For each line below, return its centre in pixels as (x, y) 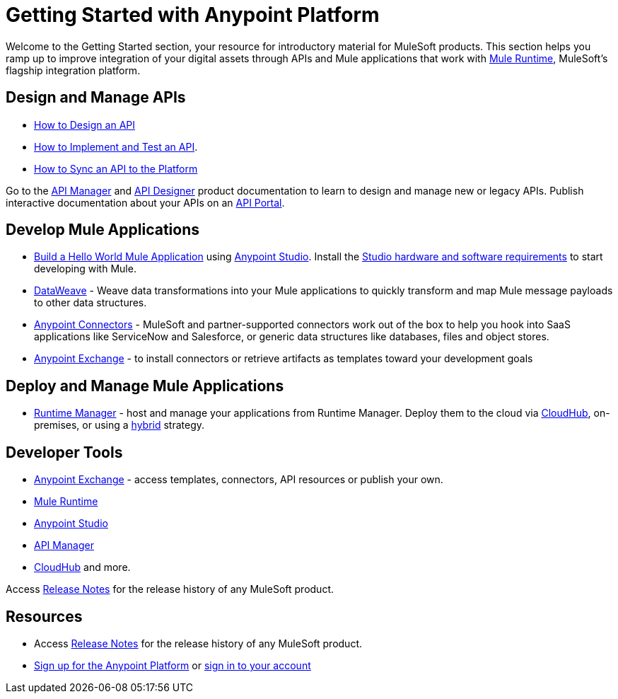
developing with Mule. (85, 269)
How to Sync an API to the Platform (116, 168)
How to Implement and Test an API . (116, 146)
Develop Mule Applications (103, 230)
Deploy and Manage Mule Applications (145, 386)
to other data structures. (91, 303)
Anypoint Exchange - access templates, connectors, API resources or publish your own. (239, 480)
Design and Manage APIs (96, 98)
